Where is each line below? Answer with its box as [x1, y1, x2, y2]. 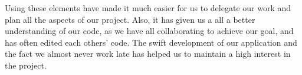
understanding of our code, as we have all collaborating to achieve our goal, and [5, 25, 294, 37]
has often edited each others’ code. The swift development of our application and [5, 36, 297, 48]
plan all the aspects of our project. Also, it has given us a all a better [5, 13, 255, 25]
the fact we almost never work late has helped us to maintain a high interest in [5, 47, 291, 60]
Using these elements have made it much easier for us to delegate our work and [5, 2, 291, 13]
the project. [5, 59, 47, 71]
